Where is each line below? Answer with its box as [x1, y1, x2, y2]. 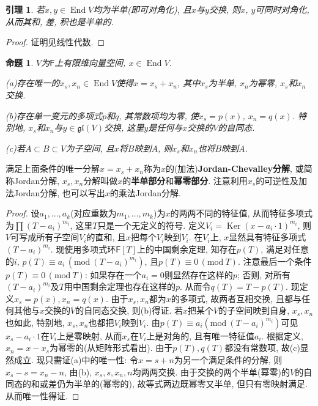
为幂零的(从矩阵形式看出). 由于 [49, 341, 173, 354]
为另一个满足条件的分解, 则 [174, 353, 283, 366]
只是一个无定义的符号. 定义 [97, 218, 205, 231]
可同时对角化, [255, 3, 309, 15]
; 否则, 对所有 [237, 268, 290, 281]
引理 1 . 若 [6, 3, 45, 15]
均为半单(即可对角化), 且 [93, 3, 191, 15]
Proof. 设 [6, 207, 40, 220]
